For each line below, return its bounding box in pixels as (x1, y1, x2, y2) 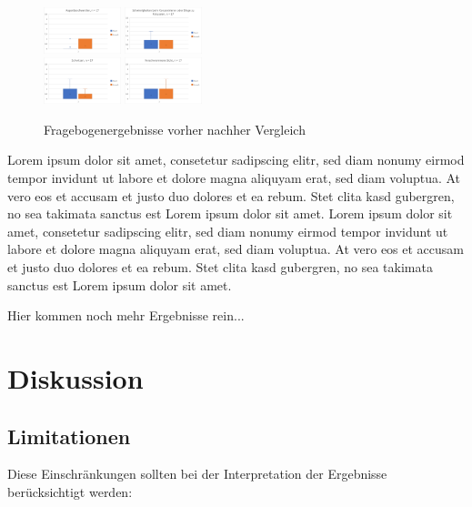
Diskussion (7, 360, 144, 396)
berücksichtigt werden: (7, 482, 133, 501)
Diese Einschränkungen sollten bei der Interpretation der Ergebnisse (7, 464, 387, 483)
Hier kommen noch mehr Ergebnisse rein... (7, 306, 245, 325)
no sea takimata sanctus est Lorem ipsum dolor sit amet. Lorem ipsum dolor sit (7, 204, 453, 223)
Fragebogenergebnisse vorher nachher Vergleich (44, 119, 306, 138)
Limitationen (7, 421, 131, 450)
